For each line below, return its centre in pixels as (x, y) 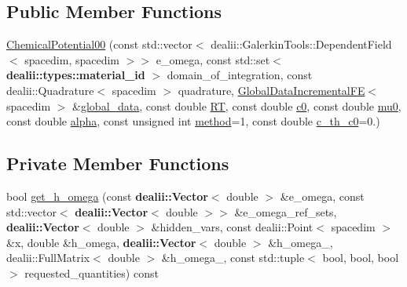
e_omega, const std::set (213, 59)
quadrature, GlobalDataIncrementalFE (271, 90)
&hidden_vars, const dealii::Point (232, 227)
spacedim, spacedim (72, 59)
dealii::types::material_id (76, 75)
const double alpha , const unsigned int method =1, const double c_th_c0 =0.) (193, 121)
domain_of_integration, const (240, 75)
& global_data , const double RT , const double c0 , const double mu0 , (237, 105)
